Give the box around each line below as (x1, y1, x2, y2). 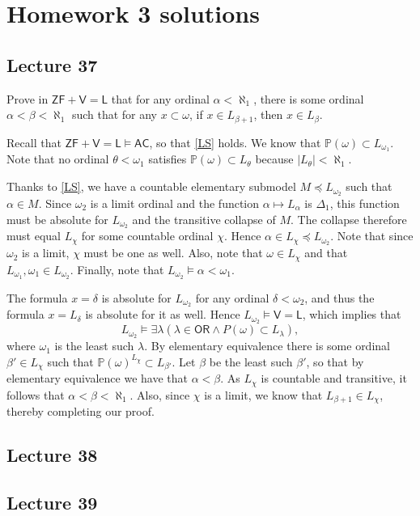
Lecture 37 (6, 52, 98, 77)
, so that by (306, 353, 364, 370)
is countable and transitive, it (261, 370, 407, 387)
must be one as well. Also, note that (83, 244, 263, 261)
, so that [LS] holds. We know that (149, 133, 321, 150)
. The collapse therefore (291, 210, 407, 227)
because (255, 150, 294, 167)
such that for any (71, 106, 158, 123)
